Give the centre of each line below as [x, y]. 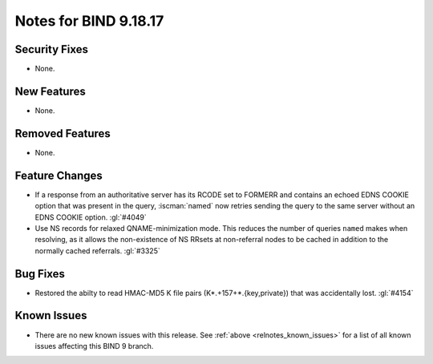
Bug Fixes [40, 274]
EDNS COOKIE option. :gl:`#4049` [91, 217]
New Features [50, 91]
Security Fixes [51, 49]
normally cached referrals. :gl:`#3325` [97, 251]
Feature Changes [59, 175]
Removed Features [63, 133]
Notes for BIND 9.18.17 [89, 21]
